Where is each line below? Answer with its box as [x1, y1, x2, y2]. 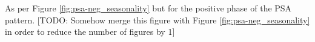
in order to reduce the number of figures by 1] [5, 25, 175, 38]
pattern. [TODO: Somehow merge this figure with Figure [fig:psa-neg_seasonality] [5, 13, 310, 26]
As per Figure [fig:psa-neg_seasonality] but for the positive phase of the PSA [5, 2, 292, 14]
